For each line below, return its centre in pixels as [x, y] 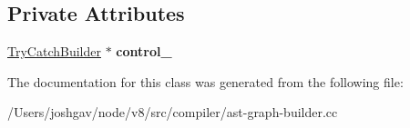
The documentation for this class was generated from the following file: [205, 81]
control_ [144, 51]
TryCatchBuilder [54, 51]
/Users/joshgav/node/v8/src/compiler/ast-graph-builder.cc [173, 112]
